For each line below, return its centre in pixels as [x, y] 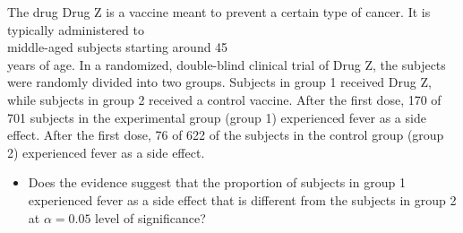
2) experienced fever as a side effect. [106, 152]
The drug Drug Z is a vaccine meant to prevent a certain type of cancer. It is [219, 12]
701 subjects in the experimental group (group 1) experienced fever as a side [217, 117]
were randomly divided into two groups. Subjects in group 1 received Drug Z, [219, 82]
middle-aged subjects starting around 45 [118, 47]
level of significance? [150, 217]
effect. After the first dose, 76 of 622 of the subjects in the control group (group [226, 135]
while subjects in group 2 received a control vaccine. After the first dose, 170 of [224, 99]
